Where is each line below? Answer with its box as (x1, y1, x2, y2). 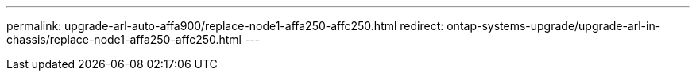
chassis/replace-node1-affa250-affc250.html (6, 33, 242, 46)
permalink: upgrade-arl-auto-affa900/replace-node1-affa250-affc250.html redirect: (6, 19, 444, 33)
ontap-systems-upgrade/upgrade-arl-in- (447, 19, 661, 33)
